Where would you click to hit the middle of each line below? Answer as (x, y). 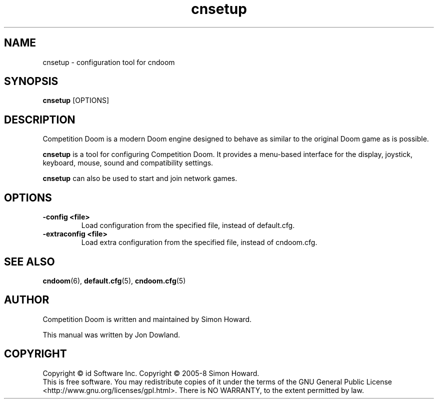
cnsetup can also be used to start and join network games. (140, 178)
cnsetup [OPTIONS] (76, 100)
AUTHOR (27, 300)
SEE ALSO (29, 261)
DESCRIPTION (40, 119)
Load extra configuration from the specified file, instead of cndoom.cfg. (199, 242)
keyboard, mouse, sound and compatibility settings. (128, 163)
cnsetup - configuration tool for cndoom (109, 62)
